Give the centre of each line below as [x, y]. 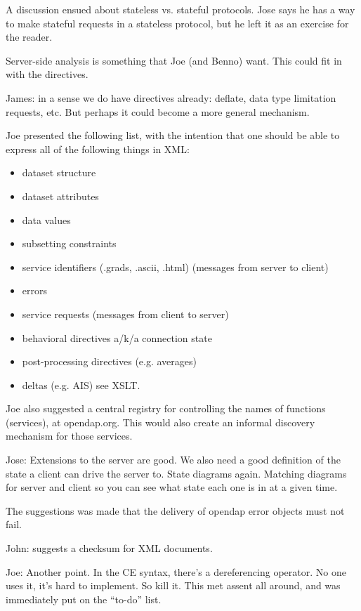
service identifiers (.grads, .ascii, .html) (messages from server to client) [175, 267]
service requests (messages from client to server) [125, 314]
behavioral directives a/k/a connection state [117, 337]
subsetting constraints [69, 243]
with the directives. [47, 74]
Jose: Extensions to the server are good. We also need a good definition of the [173, 460]
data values [46, 219]
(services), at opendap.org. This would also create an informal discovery [160, 422]
